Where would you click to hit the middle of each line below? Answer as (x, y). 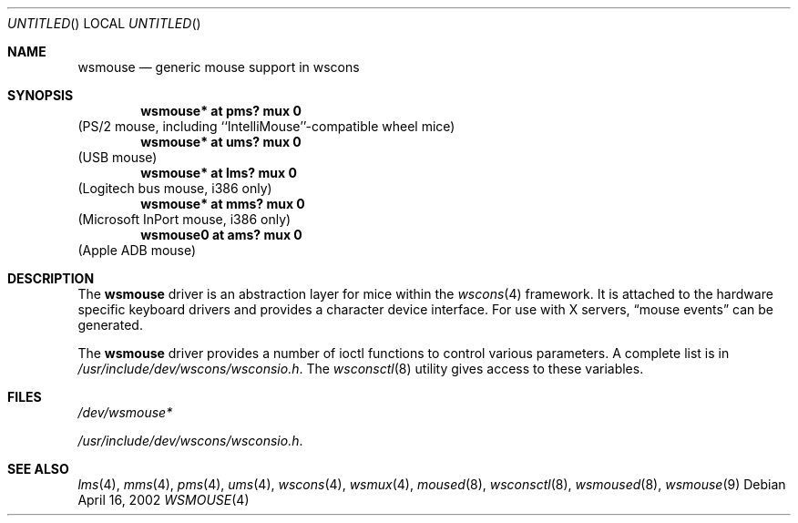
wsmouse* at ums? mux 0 (221, 142)
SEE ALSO (38, 469)
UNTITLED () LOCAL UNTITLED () (104, 23)
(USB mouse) (118, 157)
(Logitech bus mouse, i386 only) (175, 188)
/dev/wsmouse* (125, 412)
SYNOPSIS (41, 95)
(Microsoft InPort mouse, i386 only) (184, 219)
